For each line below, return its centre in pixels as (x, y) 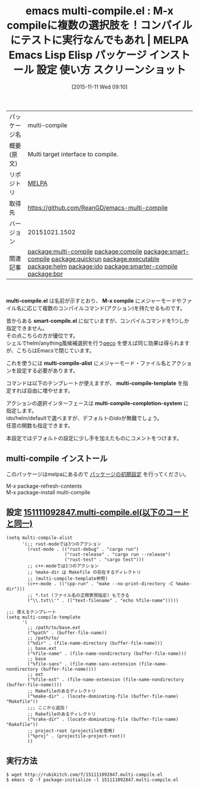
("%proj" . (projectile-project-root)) (77, 736)
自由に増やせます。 (50, 390)
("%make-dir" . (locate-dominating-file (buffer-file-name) (103, 696)
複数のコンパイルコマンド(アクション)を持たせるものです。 (114, 308)
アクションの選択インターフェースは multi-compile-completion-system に (98, 403)
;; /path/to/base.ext (54, 627)
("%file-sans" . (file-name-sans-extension (82, 664)
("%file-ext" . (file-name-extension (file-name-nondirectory (106, 679)
